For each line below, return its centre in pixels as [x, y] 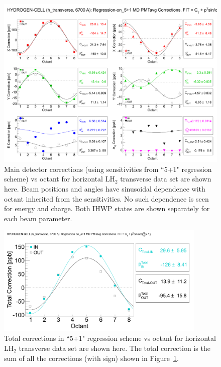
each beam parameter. [38, 218]
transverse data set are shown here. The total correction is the [115, 348]
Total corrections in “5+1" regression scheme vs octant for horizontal [110, 338]
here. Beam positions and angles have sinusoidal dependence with [105, 189]
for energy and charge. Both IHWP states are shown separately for [107, 208]
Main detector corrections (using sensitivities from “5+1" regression [108, 169]
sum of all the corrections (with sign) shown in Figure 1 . [91, 358]
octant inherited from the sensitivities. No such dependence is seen [106, 198]
